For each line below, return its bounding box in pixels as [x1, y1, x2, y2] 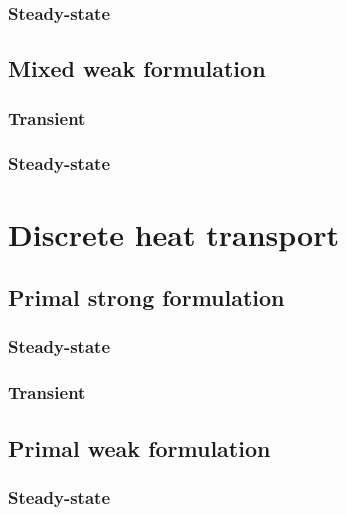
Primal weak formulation [8, 432, 271, 463]
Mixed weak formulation [8, 53, 266, 84]
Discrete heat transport [8, 213, 339, 254]
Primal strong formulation [8, 282, 285, 313]
